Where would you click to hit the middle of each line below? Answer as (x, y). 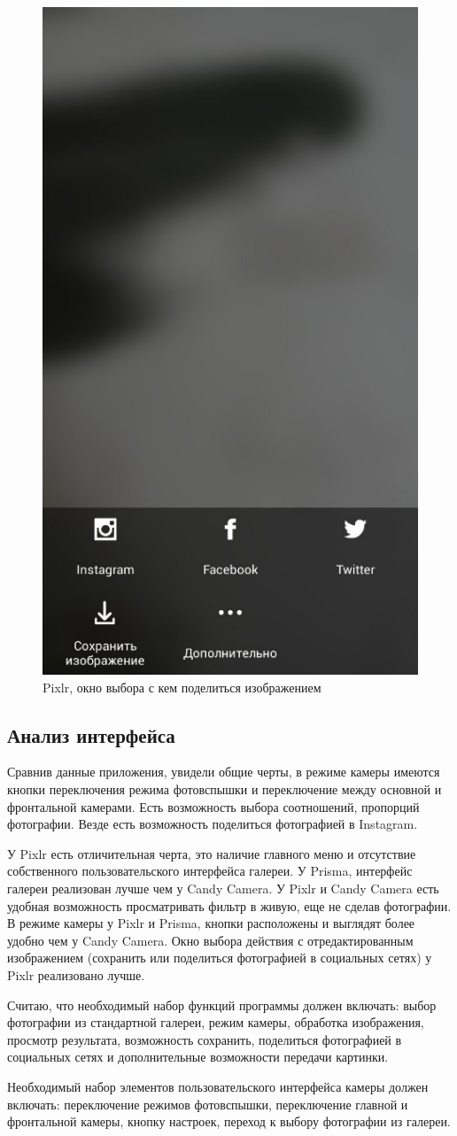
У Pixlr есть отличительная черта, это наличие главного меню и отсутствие (212, 853)
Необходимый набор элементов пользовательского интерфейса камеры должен (218, 1086)
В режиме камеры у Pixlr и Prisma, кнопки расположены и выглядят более (211, 923)
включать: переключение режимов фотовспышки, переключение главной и (208, 1104)
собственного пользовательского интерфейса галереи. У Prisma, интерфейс (210, 871)
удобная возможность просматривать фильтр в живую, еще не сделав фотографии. (229, 905)
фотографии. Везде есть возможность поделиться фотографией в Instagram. (213, 824)
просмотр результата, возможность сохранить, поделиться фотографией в (205, 1039)
